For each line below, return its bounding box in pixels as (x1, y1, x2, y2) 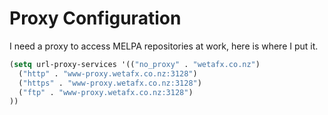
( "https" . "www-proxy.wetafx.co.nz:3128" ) (18, 78, 202, 88)
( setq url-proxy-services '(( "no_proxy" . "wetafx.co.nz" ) (9, 59, 261, 69)
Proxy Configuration (9, 7, 182, 30)
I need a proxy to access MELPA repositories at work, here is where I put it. (9, 40, 319, 52)
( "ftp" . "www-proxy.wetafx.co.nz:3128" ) (18, 87, 194, 97)
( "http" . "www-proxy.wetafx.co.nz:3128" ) (18, 68, 198, 79)
